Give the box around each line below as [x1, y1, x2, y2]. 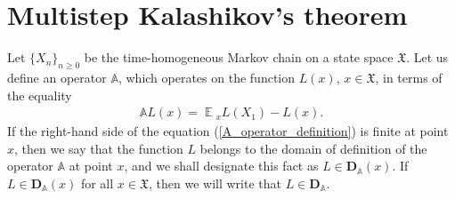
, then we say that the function [14, 139, 183, 157]
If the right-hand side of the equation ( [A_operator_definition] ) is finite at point [7, 122, 449, 140]
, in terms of [375, 68, 443, 86]
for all [80, 173, 114, 192]
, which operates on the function [118, 68, 296, 86]
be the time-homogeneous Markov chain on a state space [84, 48, 394, 67]
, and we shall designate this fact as [124, 156, 319, 175]
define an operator [7, 68, 107, 86]
